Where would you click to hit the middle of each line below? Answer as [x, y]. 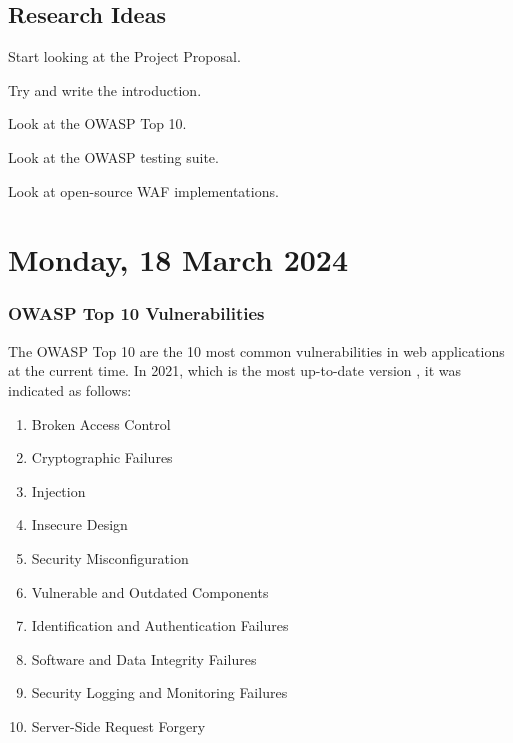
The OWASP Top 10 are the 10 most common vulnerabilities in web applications [256, 350]
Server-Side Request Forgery [118, 725]
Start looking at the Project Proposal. [124, 56]
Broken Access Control [101, 423]
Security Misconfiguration [110, 557]
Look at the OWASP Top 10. [97, 123]
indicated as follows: [70, 389]
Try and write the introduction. [105, 89]
